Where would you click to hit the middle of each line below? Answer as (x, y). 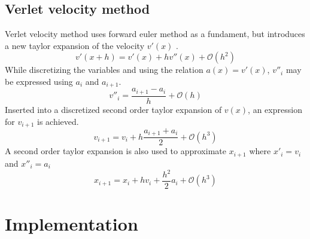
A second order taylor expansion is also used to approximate (116, 151)
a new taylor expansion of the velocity (75, 45)
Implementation (72, 224)
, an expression (275, 109)
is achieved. (58, 121)
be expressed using (39, 81)
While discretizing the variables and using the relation (104, 70)
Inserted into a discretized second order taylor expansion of (113, 109)
